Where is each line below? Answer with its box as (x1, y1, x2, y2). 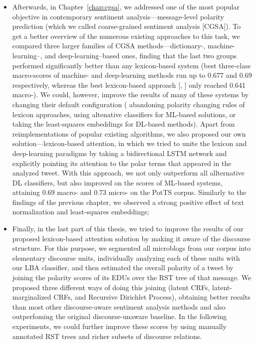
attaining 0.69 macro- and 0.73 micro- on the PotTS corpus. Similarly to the (12, 187, 247, 197)
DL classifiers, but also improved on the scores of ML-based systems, (12, 177, 223, 187)
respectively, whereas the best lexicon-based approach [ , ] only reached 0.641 (12, 79, 246, 90)
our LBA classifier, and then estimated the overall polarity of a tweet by (12, 262, 234, 273)
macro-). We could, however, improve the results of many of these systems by (12, 89, 249, 100)
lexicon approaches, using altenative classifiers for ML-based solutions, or (12, 109, 236, 119)
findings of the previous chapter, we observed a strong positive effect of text (12, 196, 244, 207)
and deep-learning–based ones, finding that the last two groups (44, 50, 237, 60)
